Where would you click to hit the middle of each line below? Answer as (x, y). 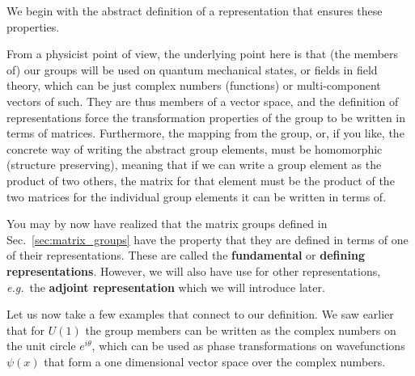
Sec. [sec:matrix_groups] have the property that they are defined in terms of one (207, 239)
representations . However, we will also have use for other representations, (194, 270)
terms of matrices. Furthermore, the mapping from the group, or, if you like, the (205, 133)
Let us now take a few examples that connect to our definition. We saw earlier (200, 314)
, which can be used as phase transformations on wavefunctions (248, 346)
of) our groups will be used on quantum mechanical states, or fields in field (192, 69)
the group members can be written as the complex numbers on (241, 330)
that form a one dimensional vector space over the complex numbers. (215, 361)
